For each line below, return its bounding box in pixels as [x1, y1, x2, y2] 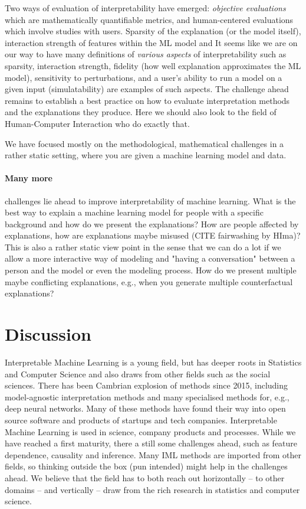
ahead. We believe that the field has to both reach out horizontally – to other [5, 471, 285, 484]
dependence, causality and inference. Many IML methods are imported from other [5, 448, 302, 461]
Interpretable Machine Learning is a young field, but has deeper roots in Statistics [5, 355, 302, 368]
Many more [5, 172, 52, 184]
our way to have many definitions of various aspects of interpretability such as [5, 48, 287, 60]
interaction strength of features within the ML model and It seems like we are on [5, 36, 298, 48]
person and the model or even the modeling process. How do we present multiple [5, 264, 297, 276]
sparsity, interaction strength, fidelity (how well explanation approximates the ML [5, 59, 301, 71]
